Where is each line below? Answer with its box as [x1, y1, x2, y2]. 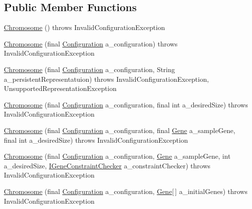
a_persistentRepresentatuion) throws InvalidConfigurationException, [4, 74, 209, 84]
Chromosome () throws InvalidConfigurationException [4, 22, 165, 32]
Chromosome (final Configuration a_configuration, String [4, 64, 175, 74]
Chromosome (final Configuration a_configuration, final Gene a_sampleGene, [4, 125, 236, 135]
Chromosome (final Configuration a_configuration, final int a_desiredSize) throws [4, 99, 248, 109]
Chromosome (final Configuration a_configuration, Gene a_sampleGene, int [4, 151, 231, 161]
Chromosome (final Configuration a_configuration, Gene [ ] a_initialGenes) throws [4, 186, 248, 196]
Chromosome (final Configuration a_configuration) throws [4, 38, 178, 48]
